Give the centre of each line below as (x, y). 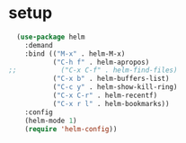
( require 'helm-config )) (71, 129)
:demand (39, 45)
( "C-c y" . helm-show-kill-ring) (115, 87)
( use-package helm (51, 37)
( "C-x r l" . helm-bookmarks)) (111, 103)
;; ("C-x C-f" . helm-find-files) (93, 70)
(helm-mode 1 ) (51, 121)
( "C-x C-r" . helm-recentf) (105, 96)
